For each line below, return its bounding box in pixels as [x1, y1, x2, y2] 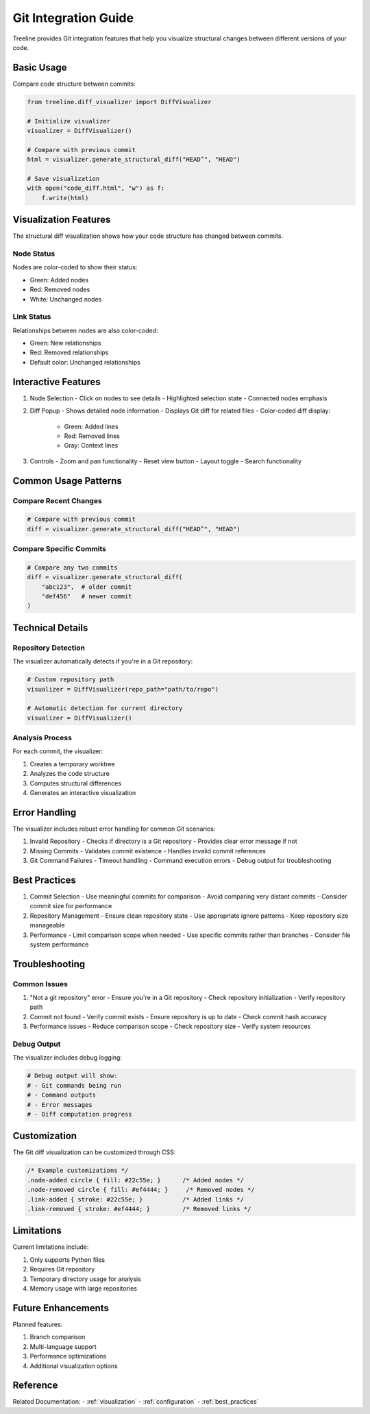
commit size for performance [29, 902, 112, 910]
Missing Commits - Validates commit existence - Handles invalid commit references [29, 846, 267, 855]
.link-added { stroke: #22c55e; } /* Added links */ [27, 1195, 245, 1203]
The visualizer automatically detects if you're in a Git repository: [12, 657, 193, 666]
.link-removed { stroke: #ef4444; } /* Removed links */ [27, 1205, 251, 1212]
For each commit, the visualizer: [12, 747, 103, 755]
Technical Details [12, 622, 88, 633]
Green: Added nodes [29, 276, 89, 284]
